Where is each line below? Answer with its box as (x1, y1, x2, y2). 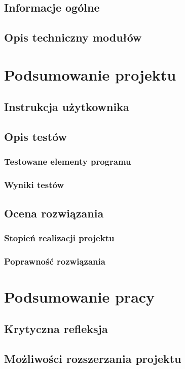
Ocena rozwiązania (4, 205, 104, 220)
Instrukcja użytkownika (4, 99, 129, 115)
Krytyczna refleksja (4, 321, 108, 337)
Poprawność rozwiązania (4, 254, 105, 267)
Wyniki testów (4, 178, 64, 191)
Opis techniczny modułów (4, 29, 142, 45)
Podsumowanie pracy (4, 286, 155, 307)
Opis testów (4, 129, 67, 144)
